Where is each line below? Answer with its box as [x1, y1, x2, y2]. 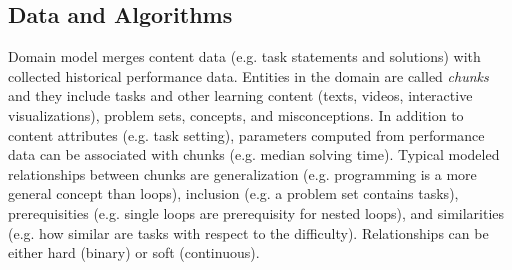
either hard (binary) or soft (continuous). [8, 242, 260, 263]
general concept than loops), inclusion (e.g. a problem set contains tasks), [8, 183, 459, 204]
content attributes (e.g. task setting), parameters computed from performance [8, 124, 485, 145]
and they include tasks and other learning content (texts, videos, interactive [8, 85, 473, 106]
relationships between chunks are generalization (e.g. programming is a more [8, 163, 477, 184]
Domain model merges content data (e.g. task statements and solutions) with [8, 46, 481, 67]
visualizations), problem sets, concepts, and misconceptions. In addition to [8, 104, 464, 125]
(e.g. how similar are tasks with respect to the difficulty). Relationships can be [8, 222, 489, 243]
